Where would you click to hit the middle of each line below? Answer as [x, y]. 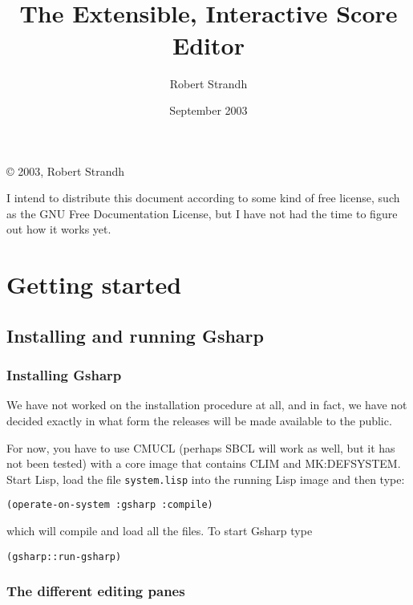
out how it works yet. [59, 229]
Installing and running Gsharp [135, 335]
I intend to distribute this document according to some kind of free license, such [203, 198]
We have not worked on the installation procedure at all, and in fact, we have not [207, 405]
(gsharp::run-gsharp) [64, 556]
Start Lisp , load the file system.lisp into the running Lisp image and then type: [206, 479]
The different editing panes [96, 591]
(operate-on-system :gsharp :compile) [110, 505]
